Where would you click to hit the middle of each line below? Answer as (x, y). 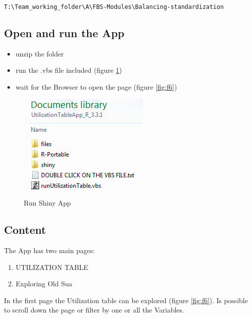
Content (25, 230)
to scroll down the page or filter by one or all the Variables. (94, 310)
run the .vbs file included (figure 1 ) (69, 70)
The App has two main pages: (50, 250)
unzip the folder (40, 53)
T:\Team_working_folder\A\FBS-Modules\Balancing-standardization (114, 7)
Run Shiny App (48, 203)
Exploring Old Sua (44, 284)
